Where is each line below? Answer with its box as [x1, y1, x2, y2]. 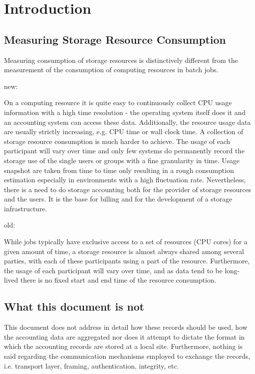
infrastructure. [4, 203, 47, 213]
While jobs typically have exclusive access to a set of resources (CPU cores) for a [4, 236, 248, 247]
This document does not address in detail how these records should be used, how [4, 322, 248, 332]
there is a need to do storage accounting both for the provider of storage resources [4, 184, 252, 194]
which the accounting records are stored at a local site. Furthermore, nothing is [4, 341, 243, 351]
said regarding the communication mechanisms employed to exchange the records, [4, 351, 250, 361]
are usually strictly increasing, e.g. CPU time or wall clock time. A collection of [4, 126, 244, 137]
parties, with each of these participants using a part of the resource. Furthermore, [4, 256, 250, 266]
